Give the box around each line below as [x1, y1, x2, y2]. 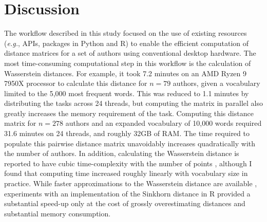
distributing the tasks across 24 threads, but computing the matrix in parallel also [4, 98, 263, 108]
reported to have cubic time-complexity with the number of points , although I [4, 158, 252, 168]
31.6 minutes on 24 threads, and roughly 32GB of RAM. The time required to [4, 128, 250, 139]
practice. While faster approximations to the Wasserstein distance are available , [4, 178, 257, 189]
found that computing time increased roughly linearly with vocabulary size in [4, 168, 248, 179]
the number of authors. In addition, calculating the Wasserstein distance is [4, 148, 239, 159]
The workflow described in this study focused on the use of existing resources [4, 28, 247, 38]
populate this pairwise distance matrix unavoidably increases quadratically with [4, 138, 256, 148]
